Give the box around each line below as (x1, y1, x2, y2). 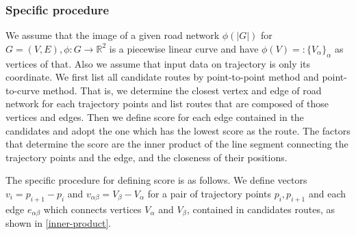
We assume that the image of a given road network (5, 28, 220, 42)
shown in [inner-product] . (5, 216, 112, 230)
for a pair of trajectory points (147, 186, 271, 200)
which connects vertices (43, 202, 142, 216)
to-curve (5, 83, 40, 97)
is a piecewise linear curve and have (109, 41, 259, 55)
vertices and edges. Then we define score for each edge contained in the (5, 109, 304, 124)
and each (308, 186, 346, 200)
